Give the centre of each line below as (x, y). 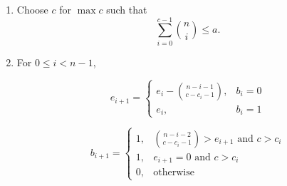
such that (127, 9)
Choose (32, 9)
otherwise (174, 173)
